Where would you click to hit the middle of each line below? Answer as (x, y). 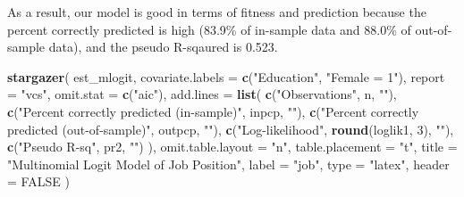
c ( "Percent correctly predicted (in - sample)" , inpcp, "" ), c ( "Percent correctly (213, 111)
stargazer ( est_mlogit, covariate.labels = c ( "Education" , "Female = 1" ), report (226, 76)
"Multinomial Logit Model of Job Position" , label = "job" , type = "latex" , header (228, 164)
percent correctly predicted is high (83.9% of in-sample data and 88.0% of (209, 29)
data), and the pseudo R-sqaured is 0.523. (163, 47)
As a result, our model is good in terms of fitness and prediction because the (217, 12)
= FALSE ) (38, 181)
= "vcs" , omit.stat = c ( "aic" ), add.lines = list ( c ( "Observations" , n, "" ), (202, 94)
